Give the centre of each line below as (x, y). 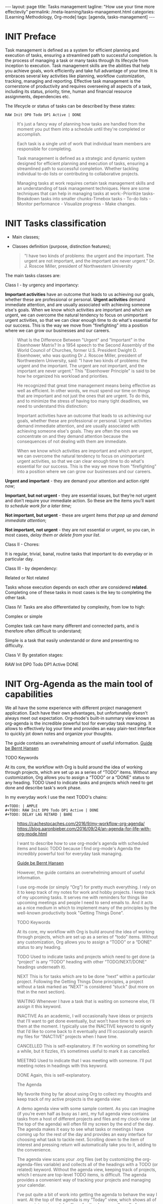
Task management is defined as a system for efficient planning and (72, 50)
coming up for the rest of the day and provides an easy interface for (85, 1134)
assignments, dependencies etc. (38, 96)
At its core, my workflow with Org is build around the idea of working (85, 931)
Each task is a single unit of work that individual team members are (84, 143)
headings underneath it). (41, 967)
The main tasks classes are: (33, 275)
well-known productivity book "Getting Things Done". (70, 913)
